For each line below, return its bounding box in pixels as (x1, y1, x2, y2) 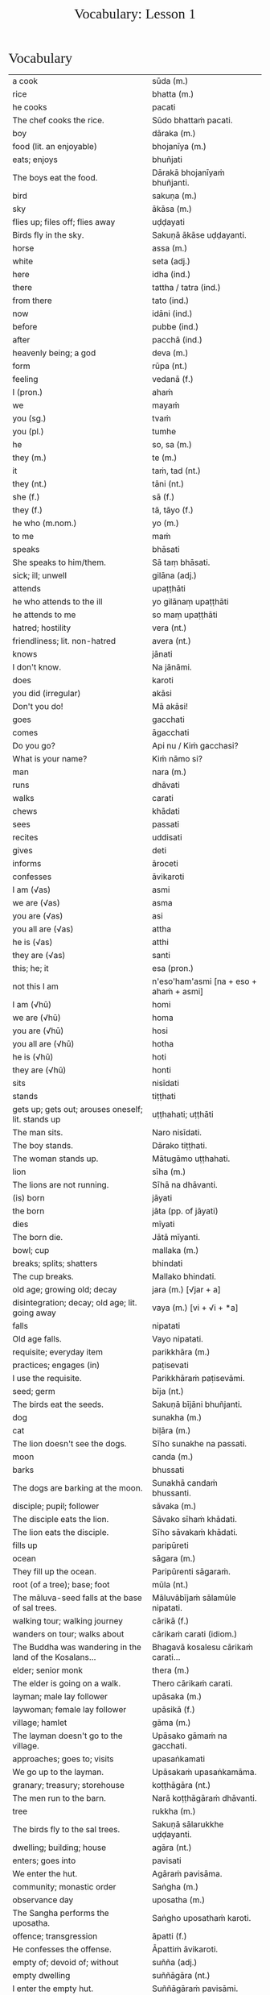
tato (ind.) (152, 295, 190, 306)
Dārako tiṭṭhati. (152, 1140, 207, 1151)
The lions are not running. (12, 1180, 109, 1190)
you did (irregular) (12, 688, 81, 699)
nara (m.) (152, 766, 187, 778)
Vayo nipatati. (152, 1333, 203, 1344)
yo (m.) (152, 517, 179, 529)
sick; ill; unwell (12, 570, 67, 581)
